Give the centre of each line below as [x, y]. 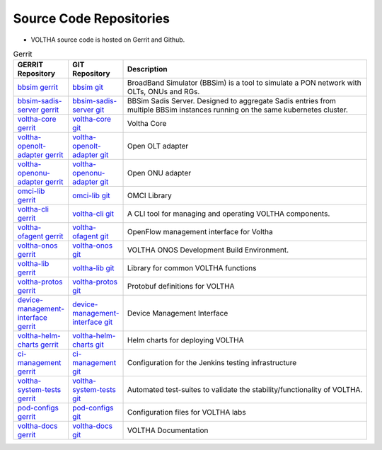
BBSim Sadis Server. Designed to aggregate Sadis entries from [231, 101]
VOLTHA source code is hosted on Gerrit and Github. [108, 40]
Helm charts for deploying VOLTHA [185, 340]
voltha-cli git [93, 214]
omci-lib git [91, 196]
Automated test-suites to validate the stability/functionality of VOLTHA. [245, 390]
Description [147, 69]
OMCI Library [150, 196]
